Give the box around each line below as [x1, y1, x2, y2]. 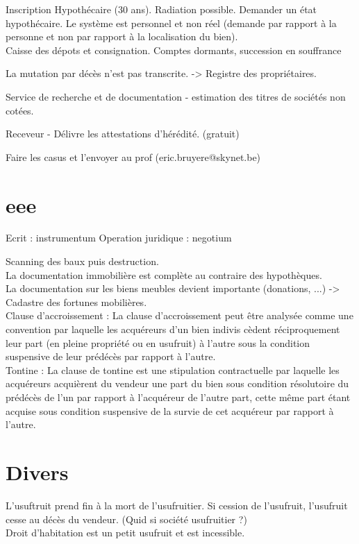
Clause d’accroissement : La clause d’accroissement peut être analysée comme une [6, 308, 353, 323]
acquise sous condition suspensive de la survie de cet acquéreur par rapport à [6, 403, 334, 418]
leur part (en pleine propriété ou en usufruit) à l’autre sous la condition [6, 335, 310, 350]
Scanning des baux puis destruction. [6, 254, 159, 269]
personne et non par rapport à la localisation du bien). [6, 29, 238, 44]
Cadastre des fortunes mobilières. [6, 294, 147, 309]
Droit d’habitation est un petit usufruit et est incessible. [6, 525, 245, 540]
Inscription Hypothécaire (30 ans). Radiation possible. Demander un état [6, 2, 317, 16]
